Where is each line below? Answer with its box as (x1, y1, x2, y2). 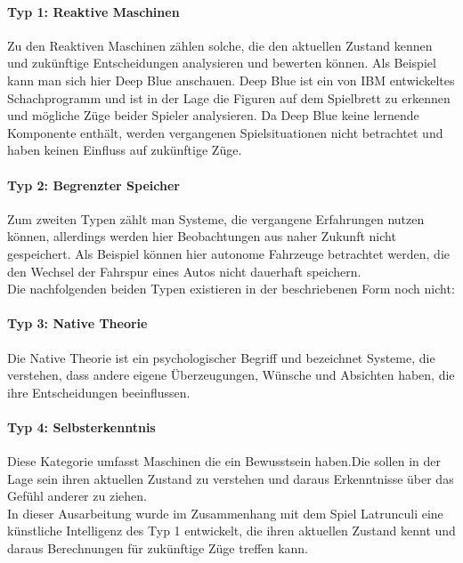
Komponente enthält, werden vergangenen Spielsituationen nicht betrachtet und (7, 123, 443, 141)
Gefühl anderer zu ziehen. (7, 487, 147, 505)
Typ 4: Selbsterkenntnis (7, 417, 156, 436)
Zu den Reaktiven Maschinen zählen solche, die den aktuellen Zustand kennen (7, 36, 433, 54)
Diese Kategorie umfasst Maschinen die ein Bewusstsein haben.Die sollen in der (7, 452, 441, 471)
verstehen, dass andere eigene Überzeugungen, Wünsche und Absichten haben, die (7, 366, 455, 384)
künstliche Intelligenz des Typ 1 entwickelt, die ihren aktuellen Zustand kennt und (7, 521, 456, 540)
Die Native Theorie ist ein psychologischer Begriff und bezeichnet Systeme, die (7, 348, 435, 366)
